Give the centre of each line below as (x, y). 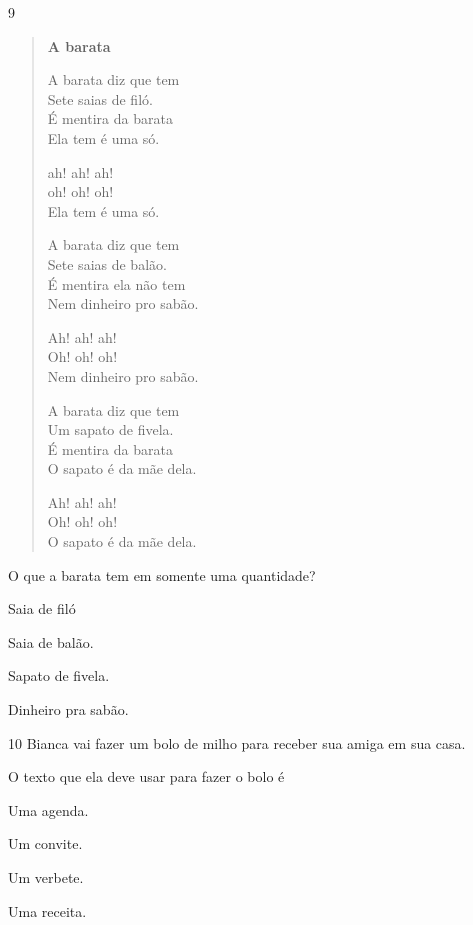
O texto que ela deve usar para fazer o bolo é (146, 776)
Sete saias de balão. (107, 263)
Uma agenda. (48, 809)
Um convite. (45, 843)
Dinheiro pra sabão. (68, 709)
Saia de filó (42, 608)
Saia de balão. (51, 641)
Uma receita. (47, 910)
